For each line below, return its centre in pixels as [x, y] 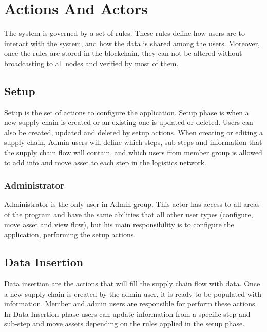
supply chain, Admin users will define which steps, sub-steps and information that [133, 142]
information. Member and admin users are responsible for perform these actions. [131, 304]
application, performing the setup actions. [70, 234]
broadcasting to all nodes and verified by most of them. [91, 63]
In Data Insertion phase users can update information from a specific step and [127, 313]
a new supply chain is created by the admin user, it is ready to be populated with [133, 293]
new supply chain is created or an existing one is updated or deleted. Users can [129, 122]
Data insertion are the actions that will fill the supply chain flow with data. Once [132, 284]
